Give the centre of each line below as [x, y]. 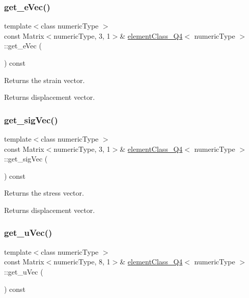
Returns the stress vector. [44, 193]
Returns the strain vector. [45, 80]
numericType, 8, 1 [82, 262]
